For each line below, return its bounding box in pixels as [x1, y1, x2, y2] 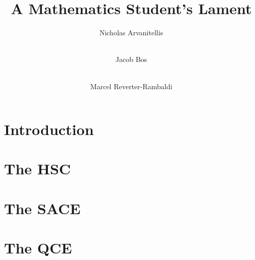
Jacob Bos [115, 54, 147, 64]
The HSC [4, 158, 71, 179]
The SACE [4, 198, 81, 218]
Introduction [4, 119, 94, 140]
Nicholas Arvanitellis [99, 27, 164, 38]
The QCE [4, 237, 72, 258]
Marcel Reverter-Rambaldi [90, 81, 173, 91]
